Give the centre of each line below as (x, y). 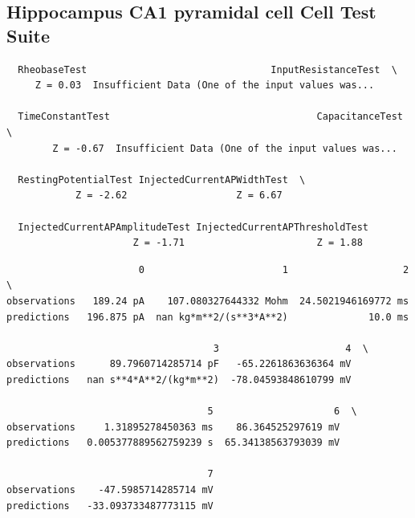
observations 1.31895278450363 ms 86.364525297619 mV (173, 427)
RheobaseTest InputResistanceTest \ (207, 69)
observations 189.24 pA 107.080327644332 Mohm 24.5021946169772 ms (208, 301)
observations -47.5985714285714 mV (110, 490)
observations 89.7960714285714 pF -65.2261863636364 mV (179, 364)
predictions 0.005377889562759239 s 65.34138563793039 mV (173, 443)
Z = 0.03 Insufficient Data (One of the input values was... (205, 86)
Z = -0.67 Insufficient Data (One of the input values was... (225, 148)
